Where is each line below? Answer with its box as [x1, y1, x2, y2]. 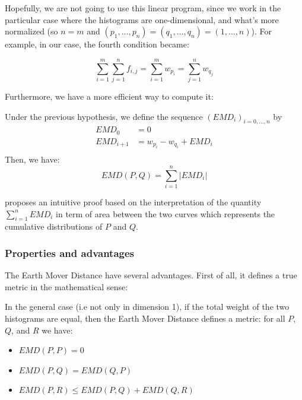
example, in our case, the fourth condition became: [5, 38, 189, 50]
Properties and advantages [5, 245, 135, 260]
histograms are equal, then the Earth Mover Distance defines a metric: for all [5, 312, 285, 324]
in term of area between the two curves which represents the [56, 207, 275, 220]
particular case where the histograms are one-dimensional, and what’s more [5, 13, 279, 26]
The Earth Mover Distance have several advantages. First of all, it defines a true [5, 269, 297, 281]
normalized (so [5, 25, 58, 37]
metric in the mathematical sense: [5, 280, 128, 293]
